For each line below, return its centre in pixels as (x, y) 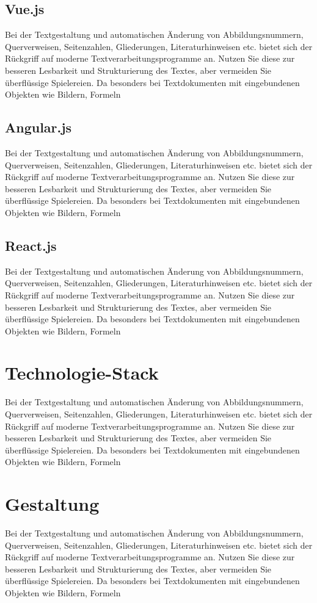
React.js (31, 245)
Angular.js (38, 127)
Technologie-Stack (82, 373)
